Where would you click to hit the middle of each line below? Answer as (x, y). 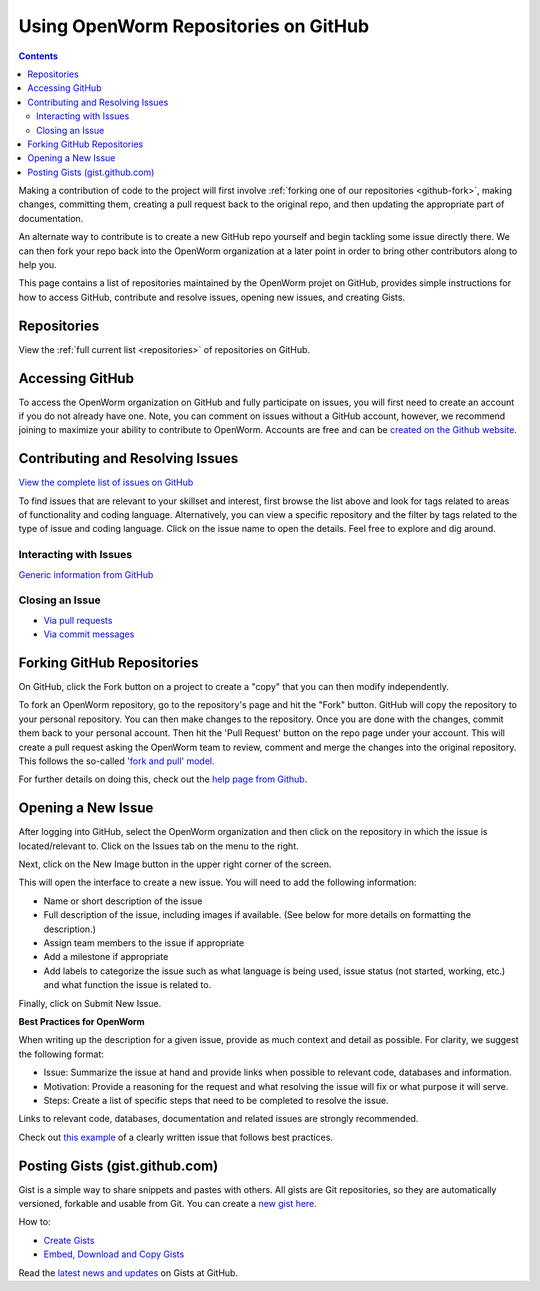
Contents (38, 56)
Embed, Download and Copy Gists (114, 1254)
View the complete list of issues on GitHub (106, 482)
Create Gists (69, 1240)
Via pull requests (78, 620)
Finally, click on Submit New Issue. (90, 1003)
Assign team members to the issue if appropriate (144, 943)
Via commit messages (89, 634)
